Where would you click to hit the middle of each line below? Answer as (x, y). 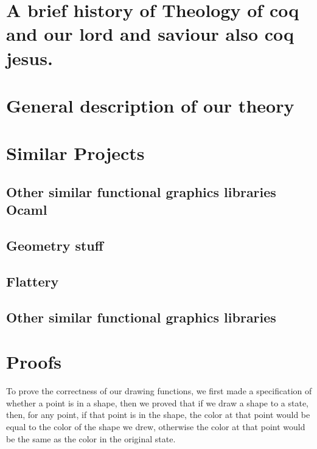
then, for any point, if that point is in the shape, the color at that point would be (158, 415)
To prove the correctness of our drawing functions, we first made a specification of (159, 391)
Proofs (34, 362)
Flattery (33, 281)
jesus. (30, 57)
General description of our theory (150, 105)
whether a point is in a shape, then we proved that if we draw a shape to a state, (157, 402)
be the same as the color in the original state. (91, 438)
